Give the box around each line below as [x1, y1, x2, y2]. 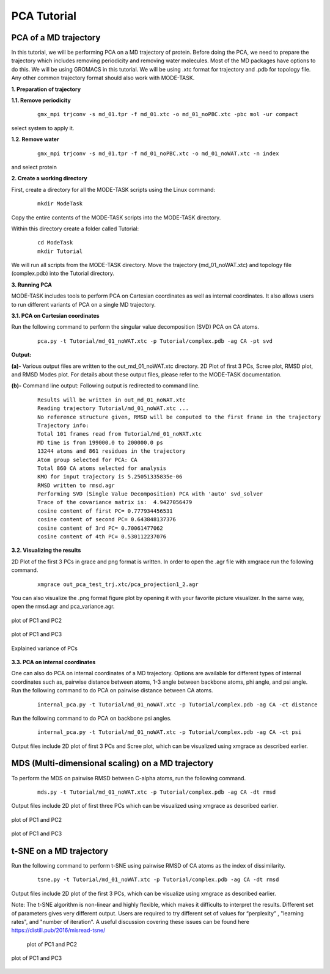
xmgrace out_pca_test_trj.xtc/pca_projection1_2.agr [37, 580, 199, 588]
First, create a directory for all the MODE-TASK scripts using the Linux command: [11, 186, 216, 193]
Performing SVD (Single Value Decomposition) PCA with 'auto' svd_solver [37, 491, 263, 497]
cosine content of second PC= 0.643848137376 [37, 516, 177, 523]
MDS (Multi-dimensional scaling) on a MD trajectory [11, 758, 214, 769]
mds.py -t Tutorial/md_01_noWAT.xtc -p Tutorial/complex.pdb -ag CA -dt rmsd [37, 788, 276, 796]
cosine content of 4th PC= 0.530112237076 [37, 533, 167, 540]
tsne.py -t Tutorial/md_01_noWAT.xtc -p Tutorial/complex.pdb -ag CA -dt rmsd [37, 876, 279, 883]
